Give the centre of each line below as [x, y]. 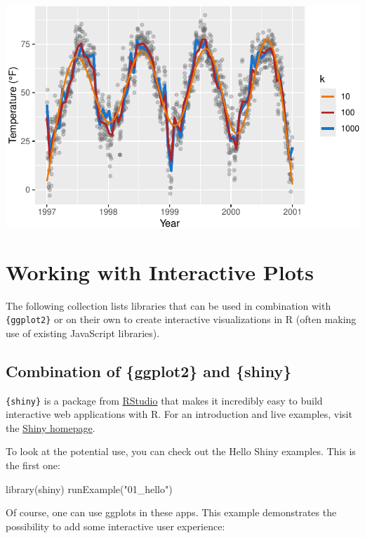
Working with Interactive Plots [160, 271]
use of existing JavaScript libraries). [83, 333]
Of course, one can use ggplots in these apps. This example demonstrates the [171, 512]
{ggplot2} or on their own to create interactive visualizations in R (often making [181, 319]
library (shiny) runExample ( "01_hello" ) [89, 488]
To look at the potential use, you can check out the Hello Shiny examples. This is [181, 451]
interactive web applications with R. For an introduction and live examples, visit [179, 414]
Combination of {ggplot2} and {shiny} [149, 370]
